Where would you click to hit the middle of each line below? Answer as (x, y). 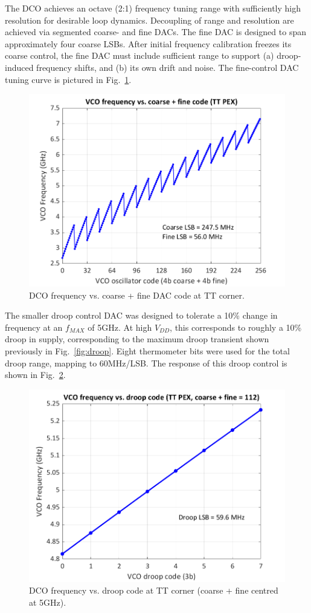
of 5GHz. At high (120, 327)
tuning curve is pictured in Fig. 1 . (68, 79)
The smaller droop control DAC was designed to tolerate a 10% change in (141, 315)
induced (19, 67)
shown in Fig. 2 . (35, 375)
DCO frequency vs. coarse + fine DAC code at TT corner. (137, 295)
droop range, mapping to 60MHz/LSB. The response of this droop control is (146, 363)
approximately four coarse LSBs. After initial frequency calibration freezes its (148, 43)
